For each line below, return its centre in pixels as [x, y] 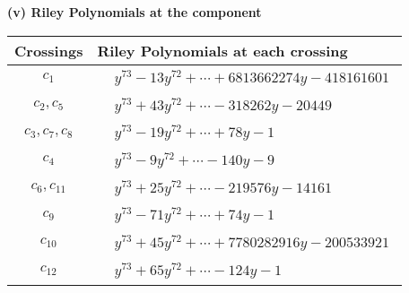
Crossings [49, 50]
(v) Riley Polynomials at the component [135, 12]
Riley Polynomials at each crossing [222, 50]
